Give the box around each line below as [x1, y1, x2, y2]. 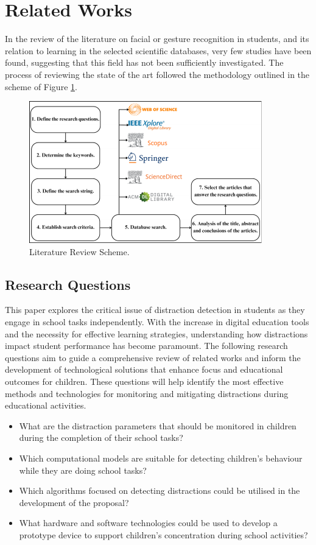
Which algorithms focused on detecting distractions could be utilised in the [19, 484, 300, 497]
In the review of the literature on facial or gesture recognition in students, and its [5, 32, 309, 45]
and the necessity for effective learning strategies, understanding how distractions [5, 327, 308, 340]
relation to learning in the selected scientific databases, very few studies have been [5, 44, 312, 57]
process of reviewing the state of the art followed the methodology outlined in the [5, 68, 310, 80]
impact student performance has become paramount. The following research [5, 339, 288, 352]
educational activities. [5, 399, 86, 412]
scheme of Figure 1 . [5, 80, 77, 93]
